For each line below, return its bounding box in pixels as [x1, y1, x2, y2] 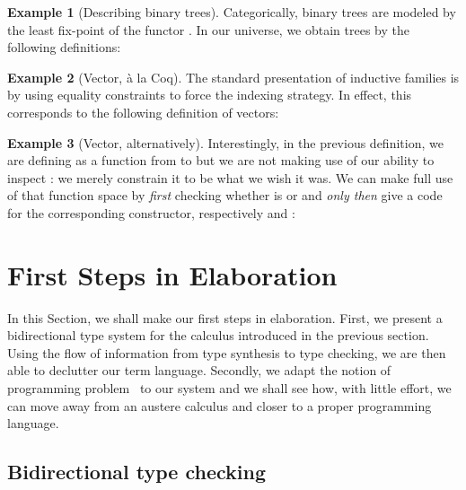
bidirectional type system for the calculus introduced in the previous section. [7, 326, 429, 345]
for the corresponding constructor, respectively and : [7, 203, 295, 222]
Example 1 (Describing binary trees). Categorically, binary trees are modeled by [7, 3, 456, 21]
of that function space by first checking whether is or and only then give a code [7, 186, 443, 205]
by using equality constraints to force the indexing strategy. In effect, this [7, 85, 412, 104]
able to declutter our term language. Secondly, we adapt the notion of [7, 361, 391, 380]
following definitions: [7, 38, 121, 57]
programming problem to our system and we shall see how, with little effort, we [7, 379, 452, 398]
